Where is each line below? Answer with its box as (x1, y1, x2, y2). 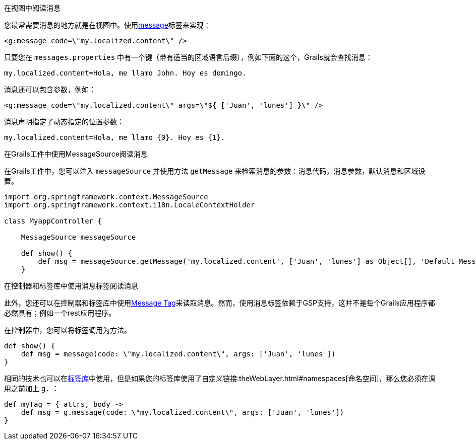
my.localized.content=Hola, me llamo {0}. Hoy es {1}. (4, 133, 225, 141)
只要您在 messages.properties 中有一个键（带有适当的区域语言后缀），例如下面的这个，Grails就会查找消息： (4, 53, 373, 61)
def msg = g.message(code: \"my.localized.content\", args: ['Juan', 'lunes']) (21, 408, 344, 416)
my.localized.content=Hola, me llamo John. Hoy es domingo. (4, 69, 247, 77)
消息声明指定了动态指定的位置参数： (4, 117, 124, 126)
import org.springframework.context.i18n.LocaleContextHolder (4, 201, 255, 209)
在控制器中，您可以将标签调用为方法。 (4, 326, 131, 334)
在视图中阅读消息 (4, 4, 61, 12)
